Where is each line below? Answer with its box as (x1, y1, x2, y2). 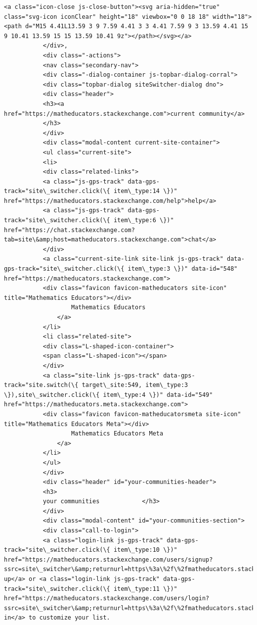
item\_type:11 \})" (113, 585, 177, 592)
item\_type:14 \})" (113, 188, 177, 195)
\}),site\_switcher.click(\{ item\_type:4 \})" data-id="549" (4, 391, 213, 398)
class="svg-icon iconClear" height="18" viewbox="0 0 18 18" (4, 13, 210, 20)
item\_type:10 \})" (113, 546, 177, 554)
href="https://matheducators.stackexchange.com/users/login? (4, 595, 210, 602)
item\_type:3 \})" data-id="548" (128, 265, 238, 273)
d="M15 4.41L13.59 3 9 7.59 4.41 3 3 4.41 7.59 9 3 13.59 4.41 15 (25, 23, 248, 30)
